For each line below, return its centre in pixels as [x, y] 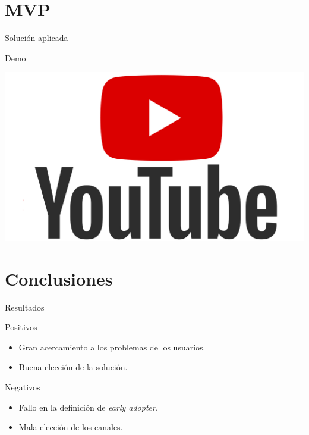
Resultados [25, 307]
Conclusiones [59, 278]
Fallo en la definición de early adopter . [88, 407]
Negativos [23, 387]
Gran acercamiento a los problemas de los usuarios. [112, 347]
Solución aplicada [37, 38]
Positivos [21, 327]
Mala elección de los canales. [71, 427]
